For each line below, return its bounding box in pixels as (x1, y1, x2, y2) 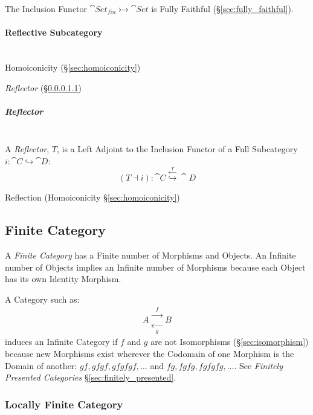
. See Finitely (234, 359, 283, 372)
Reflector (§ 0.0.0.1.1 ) (5, 81, 82, 94)
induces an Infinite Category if (5, 335, 118, 348)
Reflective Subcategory (5, 26, 103, 39)
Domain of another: (5, 359, 77, 372)
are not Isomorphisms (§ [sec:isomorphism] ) (150, 335, 309, 348)
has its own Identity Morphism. (5, 272, 121, 285)
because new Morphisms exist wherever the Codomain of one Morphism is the (5, 347, 294, 360)
